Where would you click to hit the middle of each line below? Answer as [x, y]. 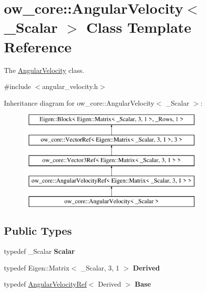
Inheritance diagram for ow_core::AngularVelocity [79, 102]
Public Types [38, 231]
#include [18, 86]
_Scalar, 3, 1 [100, 267]
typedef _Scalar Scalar [40, 251]
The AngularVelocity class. [44, 70]
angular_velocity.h [70, 86]
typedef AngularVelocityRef [45, 284]
